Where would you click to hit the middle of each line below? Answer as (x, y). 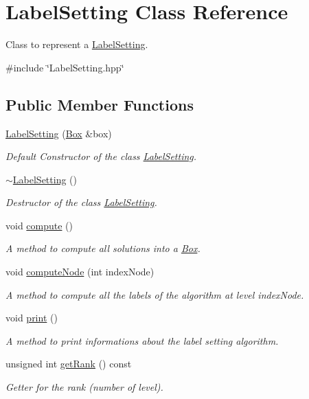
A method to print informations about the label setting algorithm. (142, 340)
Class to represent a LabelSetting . (77, 44)
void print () (32, 318)
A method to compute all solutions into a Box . (103, 248)
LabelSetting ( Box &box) (59, 133)
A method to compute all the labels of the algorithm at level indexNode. (155, 294)
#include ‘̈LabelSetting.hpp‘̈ (65, 67)
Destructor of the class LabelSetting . (81, 202)
